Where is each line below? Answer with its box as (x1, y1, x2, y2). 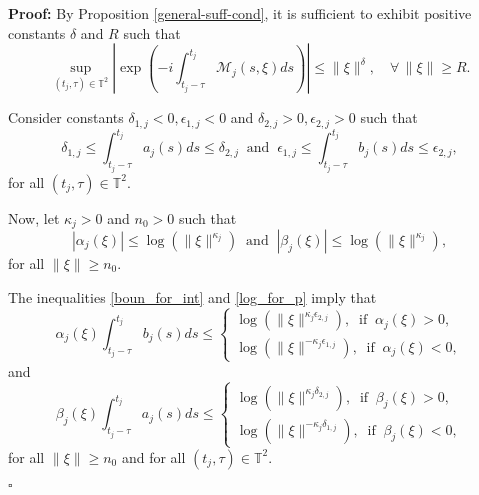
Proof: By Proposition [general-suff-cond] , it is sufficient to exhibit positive (8, 3, 472, 23)
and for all (121, 446, 186, 467)
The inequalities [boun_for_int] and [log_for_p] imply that (8, 286, 377, 307)
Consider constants (8, 107, 124, 128)
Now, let (8, 207, 60, 228)
